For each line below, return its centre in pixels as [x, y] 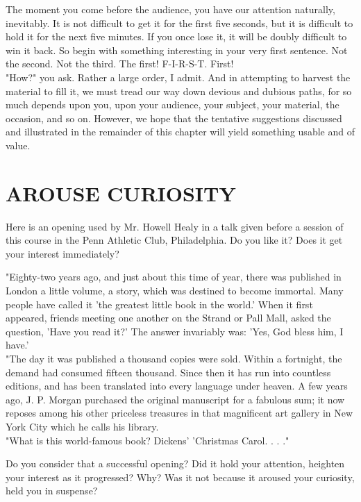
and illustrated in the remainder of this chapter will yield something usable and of [180, 132]
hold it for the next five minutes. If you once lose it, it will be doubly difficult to [176, 36]
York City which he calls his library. [82, 426]
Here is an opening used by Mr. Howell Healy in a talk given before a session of [175, 226]
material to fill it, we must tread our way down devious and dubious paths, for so [179, 91]
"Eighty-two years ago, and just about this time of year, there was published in [174, 277]
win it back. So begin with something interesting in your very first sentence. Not [177, 50]
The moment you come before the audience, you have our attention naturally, [170, 9]
